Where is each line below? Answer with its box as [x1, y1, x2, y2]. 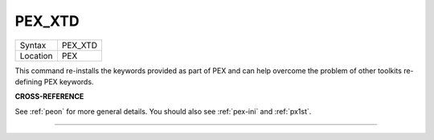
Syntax [19, 39, 47, 51]
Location [19, 50, 53, 61]
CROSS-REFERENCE [14, 92, 84, 101]
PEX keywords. [43, 76, 94, 86]
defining [14, 76, 43, 86]
